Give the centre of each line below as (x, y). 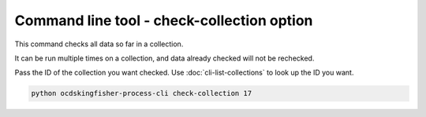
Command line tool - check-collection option (164, 20)
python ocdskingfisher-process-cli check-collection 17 (142, 93)
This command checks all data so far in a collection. (99, 44)
